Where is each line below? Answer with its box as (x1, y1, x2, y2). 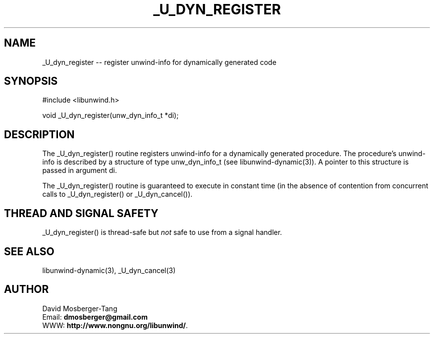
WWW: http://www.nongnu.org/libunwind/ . (42, 321, 188, 330)
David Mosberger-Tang (42, 304, 117, 313)
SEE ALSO (4, 245, 54, 258)
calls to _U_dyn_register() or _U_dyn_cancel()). (42, 190, 193, 199)
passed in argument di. (42, 166, 117, 175)
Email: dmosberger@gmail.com (42, 312, 148, 321)
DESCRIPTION (4, 128, 75, 141)
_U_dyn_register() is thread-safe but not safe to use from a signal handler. (42, 228, 282, 237)
